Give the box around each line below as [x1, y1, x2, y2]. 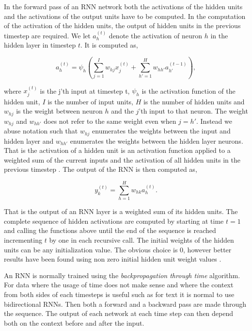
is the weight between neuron [16, 106, 103, 116]
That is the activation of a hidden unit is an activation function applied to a [4, 145, 231, 155]
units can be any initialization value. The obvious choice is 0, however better [4, 244, 232, 254]
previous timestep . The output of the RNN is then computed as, [4, 164, 197, 174]
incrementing [4, 234, 42, 245]
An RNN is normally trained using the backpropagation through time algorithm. [4, 270, 240, 280]
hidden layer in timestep [4, 40, 76, 50]
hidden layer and [4, 135, 54, 146]
